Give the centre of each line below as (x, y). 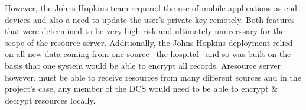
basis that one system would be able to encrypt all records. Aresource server (143, 65)
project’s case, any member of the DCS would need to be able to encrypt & (141, 89)
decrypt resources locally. (50, 100)
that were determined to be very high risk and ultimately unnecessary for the (145, 31)
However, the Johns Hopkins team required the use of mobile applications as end (151, 8)
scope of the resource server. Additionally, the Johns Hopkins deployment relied (149, 42)
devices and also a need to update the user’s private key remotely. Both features (150, 19)
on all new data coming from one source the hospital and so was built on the (148, 54)
